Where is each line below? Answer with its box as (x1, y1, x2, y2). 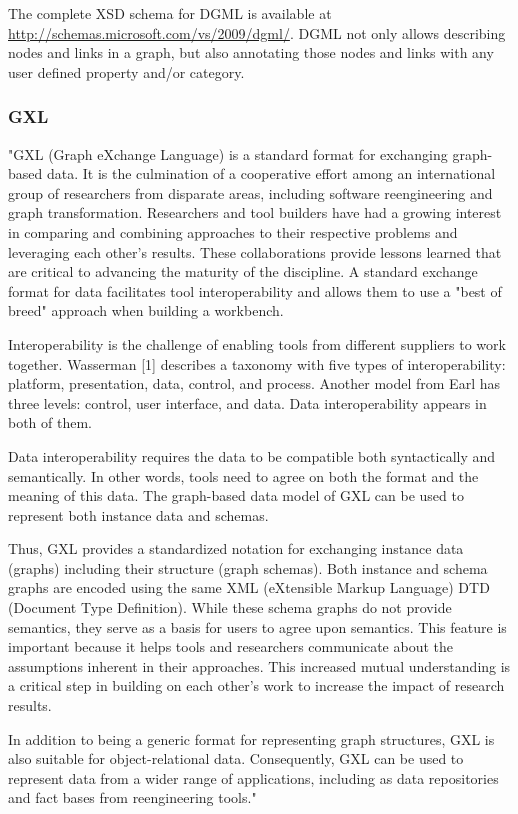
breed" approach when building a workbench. (8, 300, 284, 321)
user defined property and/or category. (8, 61, 245, 82)
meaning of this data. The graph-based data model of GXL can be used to (8, 485, 464, 506)
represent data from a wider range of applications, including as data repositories (8, 767, 499, 788)
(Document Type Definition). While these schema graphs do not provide (8, 597, 452, 618)
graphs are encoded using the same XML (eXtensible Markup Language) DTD (8, 577, 490, 598)
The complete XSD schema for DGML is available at (8, 3, 332, 23)
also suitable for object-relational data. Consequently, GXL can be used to (8, 748, 464, 769)
